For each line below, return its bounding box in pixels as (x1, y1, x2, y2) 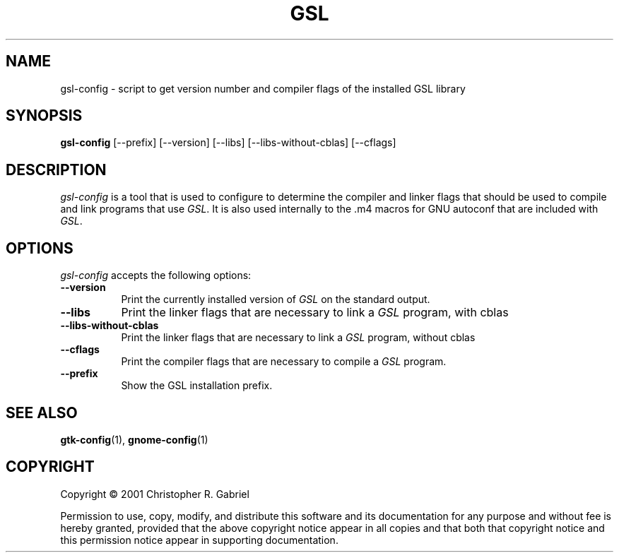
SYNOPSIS (6, 107, 83, 125)
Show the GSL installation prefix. (121, 379, 273, 392)
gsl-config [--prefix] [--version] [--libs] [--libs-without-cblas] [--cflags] (60, 136, 396, 149)
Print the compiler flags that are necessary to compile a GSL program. (121, 355, 447, 368)
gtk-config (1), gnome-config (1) (60, 433, 208, 446)
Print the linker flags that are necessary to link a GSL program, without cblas (121, 331, 476, 344)
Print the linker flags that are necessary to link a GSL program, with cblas (121, 305, 509, 320)
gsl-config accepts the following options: (60, 269, 252, 282)
